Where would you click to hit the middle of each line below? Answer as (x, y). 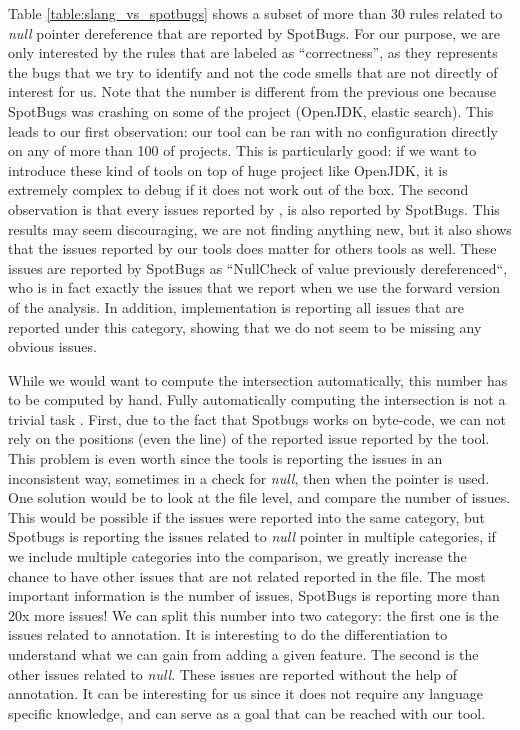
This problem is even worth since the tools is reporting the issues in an (225, 458)
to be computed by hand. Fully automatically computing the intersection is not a (257, 399)
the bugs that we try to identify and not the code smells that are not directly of (253, 71)
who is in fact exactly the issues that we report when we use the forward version (254, 287)
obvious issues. (52, 346)
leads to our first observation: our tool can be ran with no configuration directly (253, 130)
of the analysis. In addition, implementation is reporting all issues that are (236, 306)
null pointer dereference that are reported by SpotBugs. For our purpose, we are (254, 32)
